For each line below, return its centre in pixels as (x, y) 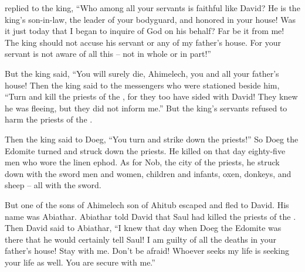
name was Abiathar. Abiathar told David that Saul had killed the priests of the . (150, 216)
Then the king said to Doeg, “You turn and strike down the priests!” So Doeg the (152, 139)
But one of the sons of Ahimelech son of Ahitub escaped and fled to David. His (147, 204)
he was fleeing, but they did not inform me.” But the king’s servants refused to (146, 108)
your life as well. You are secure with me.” (80, 262)
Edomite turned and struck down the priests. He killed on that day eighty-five (145, 150)
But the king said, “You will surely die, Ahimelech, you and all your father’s (142, 73)
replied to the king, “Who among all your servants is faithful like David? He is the (152, 8)
